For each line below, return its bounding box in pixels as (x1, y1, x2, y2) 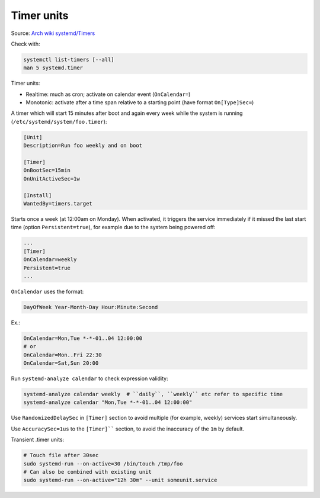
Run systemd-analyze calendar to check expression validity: (11, 375, 168, 382)
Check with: (11, 40, 41, 47)
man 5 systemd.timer (23, 65, 83, 71)
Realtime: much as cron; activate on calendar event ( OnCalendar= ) (25, 91, 191, 98)
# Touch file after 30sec (23, 452, 99, 459)
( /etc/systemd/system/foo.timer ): (11, 118, 107, 125)
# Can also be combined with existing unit (23, 468, 152, 475)
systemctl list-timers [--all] (23, 56, 115, 63)
